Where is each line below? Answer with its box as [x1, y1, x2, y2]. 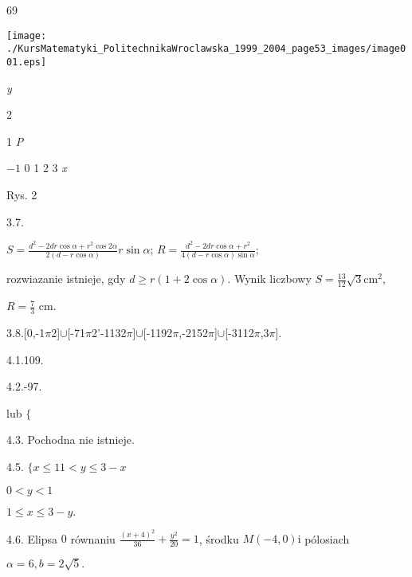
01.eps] [6, 56, 47, 68]
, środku [198, 530, 239, 547]
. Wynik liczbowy [227, 270, 312, 287]
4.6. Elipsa [6, 530, 58, 547]
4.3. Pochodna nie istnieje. [6, 431, 135, 448]
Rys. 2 [6, 186, 37, 202]
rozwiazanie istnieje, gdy [6, 270, 126, 287]
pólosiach [304, 530, 350, 547]
